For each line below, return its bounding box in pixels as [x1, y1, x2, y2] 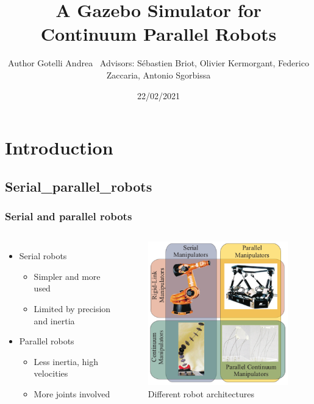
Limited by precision [34, 302, 111, 315]
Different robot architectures [148, 387, 254, 400]
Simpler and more [34, 270, 101, 282]
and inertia [34, 314, 75, 327]
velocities [34, 367, 68, 380]
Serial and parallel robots [5, 208, 132, 223]
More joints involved [34, 388, 110, 400]
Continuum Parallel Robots [40, 21, 277, 46]
